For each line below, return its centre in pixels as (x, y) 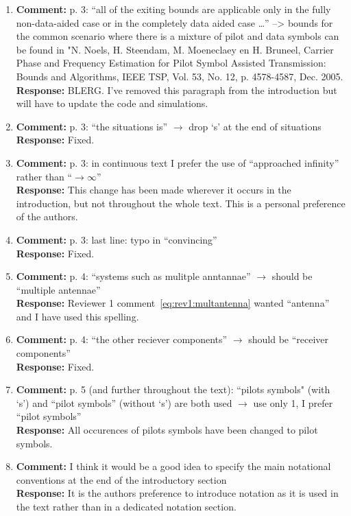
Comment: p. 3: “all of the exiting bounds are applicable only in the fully (173, 9)
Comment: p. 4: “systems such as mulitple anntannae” (133, 276)
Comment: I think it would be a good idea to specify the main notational (173, 466)
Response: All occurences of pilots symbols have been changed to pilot (167, 430)
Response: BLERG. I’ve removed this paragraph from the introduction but (177, 90)
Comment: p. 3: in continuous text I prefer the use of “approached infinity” (178, 162)
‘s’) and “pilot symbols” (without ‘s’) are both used (124, 402)
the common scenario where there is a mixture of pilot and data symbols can (178, 36)
